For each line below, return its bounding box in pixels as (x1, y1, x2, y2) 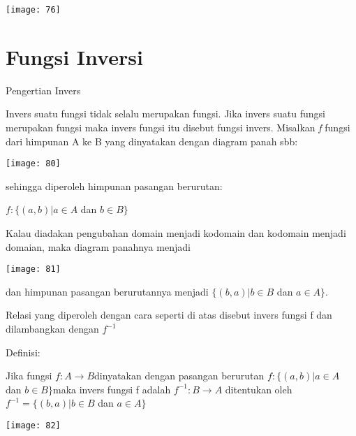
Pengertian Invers (6, 82, 81, 97)
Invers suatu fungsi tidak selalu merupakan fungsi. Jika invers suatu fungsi (6, 106, 325, 121)
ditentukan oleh (225, 381, 292, 396)
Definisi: (6, 344, 40, 359)
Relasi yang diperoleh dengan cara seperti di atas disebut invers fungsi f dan (6, 307, 332, 322)
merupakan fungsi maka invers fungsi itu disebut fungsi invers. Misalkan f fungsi (6, 119, 350, 134)
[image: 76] (6, 5, 61, 15)
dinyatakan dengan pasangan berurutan (94, 368, 265, 383)
